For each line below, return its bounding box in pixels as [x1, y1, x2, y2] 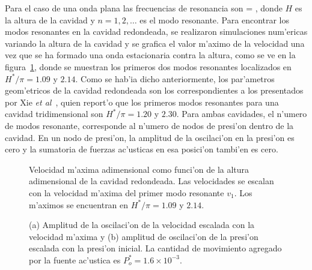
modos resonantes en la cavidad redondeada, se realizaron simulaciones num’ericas [5, 25, 308, 38]
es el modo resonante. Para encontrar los [139, 13, 290, 26]
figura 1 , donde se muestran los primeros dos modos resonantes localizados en [5, 60, 292, 73]
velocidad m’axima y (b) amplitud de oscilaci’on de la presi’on [29, 230, 258, 242]
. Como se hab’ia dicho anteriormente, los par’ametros [75, 72, 275, 85]
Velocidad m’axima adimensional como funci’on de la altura [29, 163, 249, 175]
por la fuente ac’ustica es [29, 253, 121, 266]
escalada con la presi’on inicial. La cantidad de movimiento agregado [29, 242, 282, 254]
